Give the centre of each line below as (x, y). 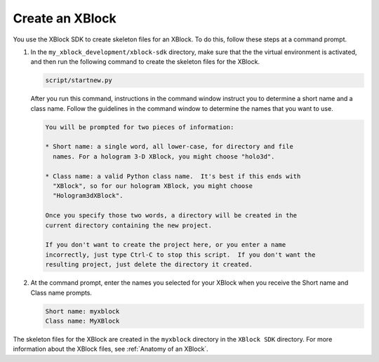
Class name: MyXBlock (82, 321)
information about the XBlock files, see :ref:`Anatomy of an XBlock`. (111, 349)
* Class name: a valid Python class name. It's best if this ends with (173, 176)
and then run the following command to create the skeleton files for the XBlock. (145, 62)
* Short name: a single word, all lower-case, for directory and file (169, 147)
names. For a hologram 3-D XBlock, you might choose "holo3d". (164, 156)
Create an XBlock (65, 18)
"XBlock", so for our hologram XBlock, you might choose (153, 186)
